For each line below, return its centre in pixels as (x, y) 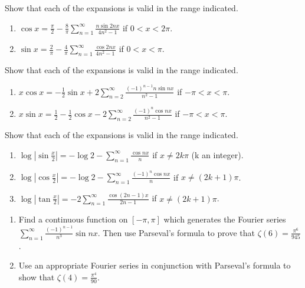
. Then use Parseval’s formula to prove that (176, 232)
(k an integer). (217, 154)
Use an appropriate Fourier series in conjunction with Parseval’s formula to (155, 265)
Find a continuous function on (73, 219)
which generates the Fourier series (225, 219)
